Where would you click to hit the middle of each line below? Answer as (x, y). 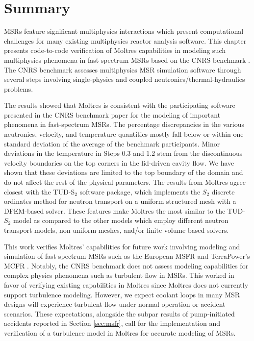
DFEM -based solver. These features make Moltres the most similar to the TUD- (125, 210)
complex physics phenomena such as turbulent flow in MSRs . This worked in (119, 275)
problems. (19, 88)
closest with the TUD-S (39, 191)
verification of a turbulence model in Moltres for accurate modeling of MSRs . (120, 332)
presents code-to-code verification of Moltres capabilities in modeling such (115, 50)
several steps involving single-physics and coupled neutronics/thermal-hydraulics (125, 79)
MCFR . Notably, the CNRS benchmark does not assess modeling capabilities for (126, 265)
